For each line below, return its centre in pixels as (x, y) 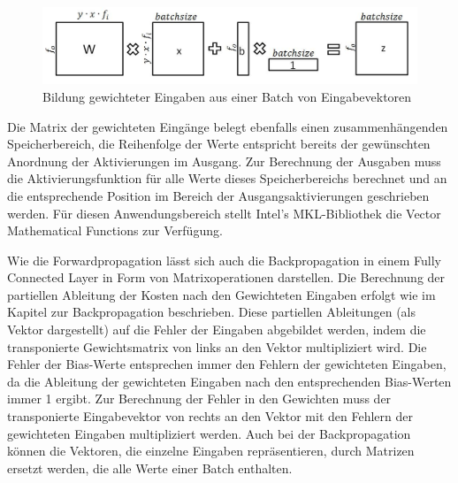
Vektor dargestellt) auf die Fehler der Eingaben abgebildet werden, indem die (217, 330)
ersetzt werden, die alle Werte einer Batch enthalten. (150, 468)
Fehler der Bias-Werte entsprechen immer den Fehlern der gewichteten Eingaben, (227, 364)
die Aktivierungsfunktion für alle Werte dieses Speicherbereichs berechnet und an (227, 178)
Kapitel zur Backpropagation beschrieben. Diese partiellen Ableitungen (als (212, 312)
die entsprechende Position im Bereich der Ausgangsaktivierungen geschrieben (218, 195)
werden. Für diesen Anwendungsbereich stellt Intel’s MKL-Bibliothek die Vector (224, 213)
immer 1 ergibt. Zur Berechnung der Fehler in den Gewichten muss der (199, 399)
